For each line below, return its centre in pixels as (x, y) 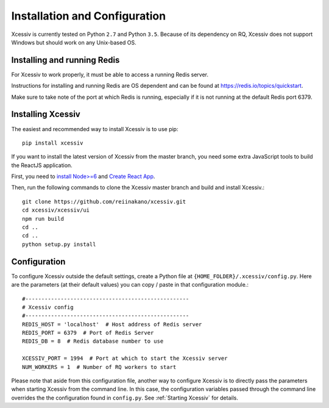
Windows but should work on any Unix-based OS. (74, 42)
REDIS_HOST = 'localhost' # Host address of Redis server (112, 324)
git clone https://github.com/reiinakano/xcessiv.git (104, 202)
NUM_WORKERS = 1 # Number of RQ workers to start (99, 367)
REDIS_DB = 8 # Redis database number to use (93, 341)
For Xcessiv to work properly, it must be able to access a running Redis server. (110, 74)
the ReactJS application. (42, 165)
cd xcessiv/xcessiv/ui (56, 210)
